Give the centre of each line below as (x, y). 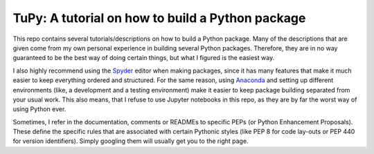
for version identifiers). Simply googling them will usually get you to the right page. (131, 141)
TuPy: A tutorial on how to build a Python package (159, 18)
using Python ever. (39, 109)
